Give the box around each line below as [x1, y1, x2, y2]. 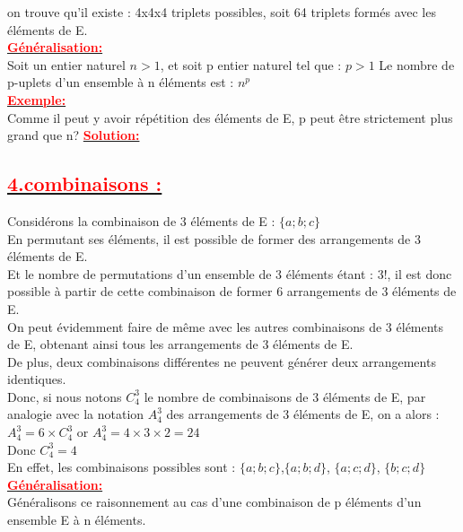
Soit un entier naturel [7, 55, 126, 74]
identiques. [7, 370, 66, 388]
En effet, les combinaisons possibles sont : [7, 458, 236, 476]
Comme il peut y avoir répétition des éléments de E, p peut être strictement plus [7, 108, 453, 126]
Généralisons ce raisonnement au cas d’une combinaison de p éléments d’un [7, 493, 422, 511]
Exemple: [7, 90, 66, 109]
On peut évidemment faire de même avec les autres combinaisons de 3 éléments [7, 317, 444, 336]
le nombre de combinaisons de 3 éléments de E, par [144, 387, 426, 406]
